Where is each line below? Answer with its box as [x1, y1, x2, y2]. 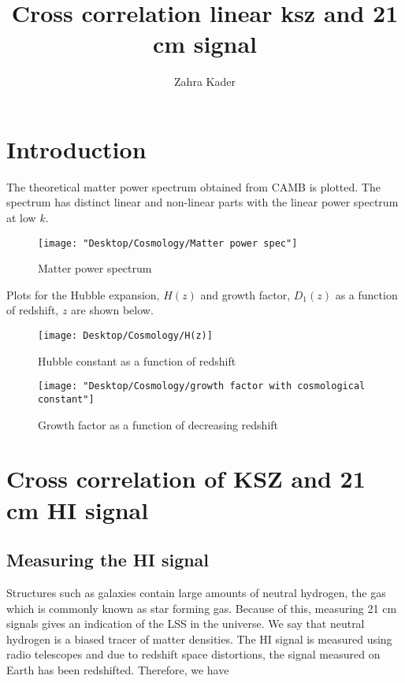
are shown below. [71, 302, 154, 318]
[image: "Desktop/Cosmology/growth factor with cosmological [38, 380, 366, 392]
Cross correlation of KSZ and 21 [6, 462, 366, 495]
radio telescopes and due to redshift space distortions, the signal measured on [6, 646, 381, 663]
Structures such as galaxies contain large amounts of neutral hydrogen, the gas [6, 584, 386, 600]
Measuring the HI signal [6, 548, 210, 572]
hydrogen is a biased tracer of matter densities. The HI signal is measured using [6, 630, 392, 647]
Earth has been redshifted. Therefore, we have [6, 661, 229, 677]
